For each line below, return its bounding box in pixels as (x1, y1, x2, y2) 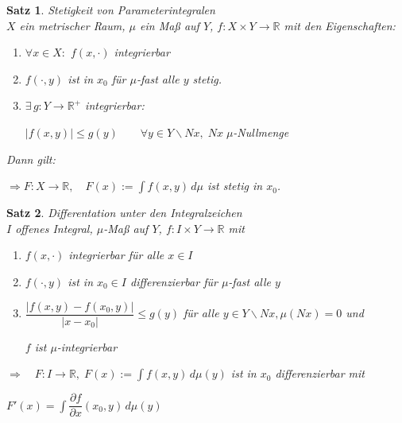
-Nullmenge (233, 123, 289, 140)
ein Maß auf (140, 17, 199, 33)
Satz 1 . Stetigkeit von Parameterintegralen (6, 2, 215, 17)
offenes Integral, (15, 219, 93, 236)
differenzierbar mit (275, 365, 365, 382)
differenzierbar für (130, 273, 218, 289)
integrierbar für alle (68, 246, 164, 263)
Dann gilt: (6, 150, 56, 167)
